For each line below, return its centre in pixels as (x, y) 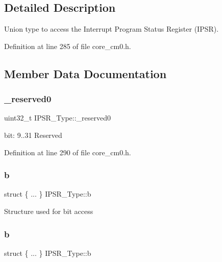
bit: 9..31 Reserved (33, 135)
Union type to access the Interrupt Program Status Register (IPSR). (112, 29)
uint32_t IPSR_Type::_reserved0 (58, 118)
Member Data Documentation (85, 73)
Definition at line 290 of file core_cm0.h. (68, 152)
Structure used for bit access (49, 211)
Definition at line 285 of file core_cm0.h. (68, 46)
